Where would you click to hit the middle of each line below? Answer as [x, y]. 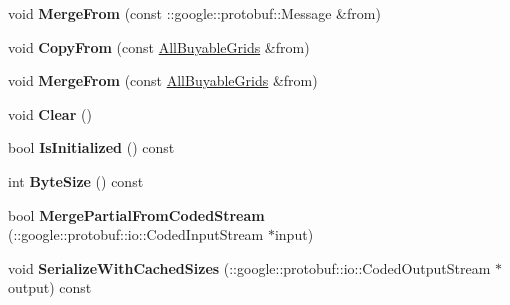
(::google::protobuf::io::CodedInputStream [136, 234]
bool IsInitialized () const [91, 147]
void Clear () [50, 113]
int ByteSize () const [76, 180]
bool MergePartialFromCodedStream [136, 214]
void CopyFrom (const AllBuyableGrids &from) [159, 46]
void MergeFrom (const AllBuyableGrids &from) [163, 80]
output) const [50, 287]
